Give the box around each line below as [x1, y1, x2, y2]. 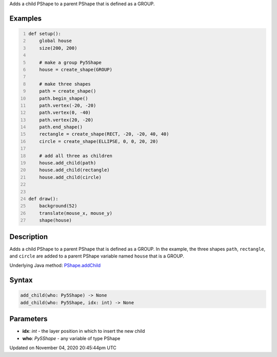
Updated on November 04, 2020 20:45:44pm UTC [9, 345, 116, 351]
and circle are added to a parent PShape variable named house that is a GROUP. [9, 253, 185, 259]
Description [9, 232, 48, 241]
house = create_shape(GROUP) [39, 67, 113, 72]
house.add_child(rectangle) [39, 167, 110, 173]
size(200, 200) [39, 45, 77, 51]
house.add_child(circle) [39, 174, 102, 180]
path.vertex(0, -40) [39, 110, 91, 115]
